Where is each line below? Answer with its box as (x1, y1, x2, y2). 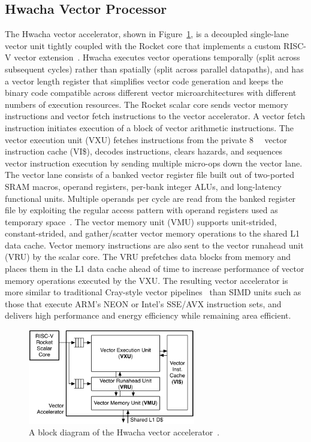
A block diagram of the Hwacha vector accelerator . (29, 426, 220, 438)
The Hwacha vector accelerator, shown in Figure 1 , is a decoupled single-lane (5, 28, 289, 40)
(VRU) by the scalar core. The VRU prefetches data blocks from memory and (5, 250, 291, 263)
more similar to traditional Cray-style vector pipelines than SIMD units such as (5, 286, 301, 298)
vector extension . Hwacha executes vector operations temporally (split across (14, 51, 300, 63)
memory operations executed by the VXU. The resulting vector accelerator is (5, 274, 288, 286)
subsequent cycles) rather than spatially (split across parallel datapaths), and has (5, 62, 304, 75)
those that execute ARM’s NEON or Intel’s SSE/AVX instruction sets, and (5, 297, 282, 310)
